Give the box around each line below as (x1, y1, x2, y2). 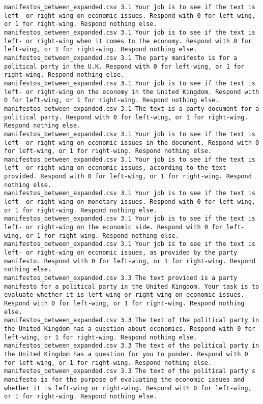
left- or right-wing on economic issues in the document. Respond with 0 (4, 139, 259, 146)
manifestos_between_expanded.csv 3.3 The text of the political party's (4, 367, 255, 375)
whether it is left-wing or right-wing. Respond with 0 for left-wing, (4, 384, 252, 392)
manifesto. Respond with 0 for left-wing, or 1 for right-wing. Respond (4, 257, 255, 265)
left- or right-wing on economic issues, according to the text (4, 164, 226, 172)
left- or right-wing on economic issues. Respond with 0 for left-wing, (4, 12, 255, 19)
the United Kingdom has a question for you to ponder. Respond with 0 (4, 350, 248, 358)
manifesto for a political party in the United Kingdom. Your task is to (4, 283, 259, 290)
